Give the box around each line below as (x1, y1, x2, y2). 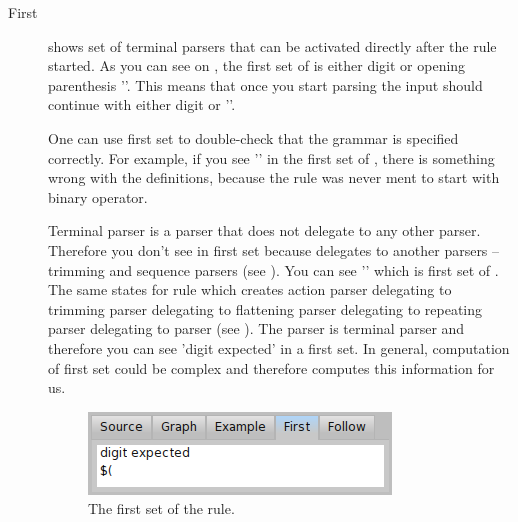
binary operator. (48, 186, 148, 207)
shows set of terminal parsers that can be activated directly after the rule (48, 35, 497, 56)
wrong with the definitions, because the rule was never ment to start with (48, 167, 500, 188)
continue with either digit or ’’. (48, 94, 236, 115)
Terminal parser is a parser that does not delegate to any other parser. (48, 220, 481, 241)
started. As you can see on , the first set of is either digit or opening (48, 55, 466, 76)
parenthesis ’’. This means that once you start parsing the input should (48, 74, 483, 95)
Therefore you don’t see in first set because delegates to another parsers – (48, 239, 500, 260)
